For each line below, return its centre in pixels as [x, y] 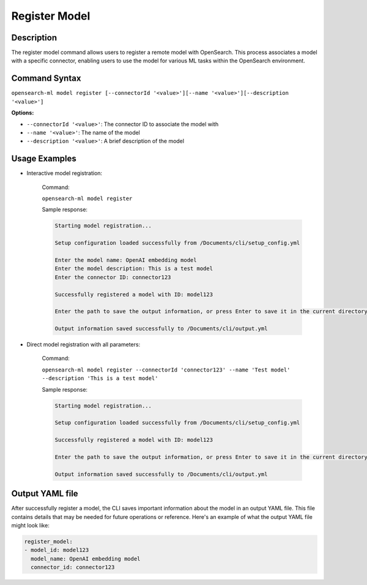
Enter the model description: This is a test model [134, 269]
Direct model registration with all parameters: [83, 345]
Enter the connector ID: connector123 [113, 277]
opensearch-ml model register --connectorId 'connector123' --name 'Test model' [166, 370]
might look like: [31, 525]
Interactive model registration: [65, 173]
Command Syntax [46, 79]
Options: [23, 113]
